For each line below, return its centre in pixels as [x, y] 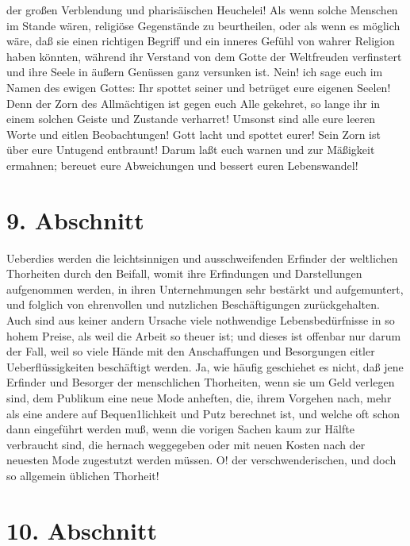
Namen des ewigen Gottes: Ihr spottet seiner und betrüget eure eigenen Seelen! [199, 87]
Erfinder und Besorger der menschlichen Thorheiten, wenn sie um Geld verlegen [201, 382]
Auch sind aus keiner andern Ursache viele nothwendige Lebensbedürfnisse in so [201, 320]
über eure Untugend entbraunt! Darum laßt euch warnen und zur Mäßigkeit [191, 150]
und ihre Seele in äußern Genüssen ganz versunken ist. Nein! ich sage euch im [195, 72]
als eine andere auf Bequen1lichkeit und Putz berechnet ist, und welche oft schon [203, 413]
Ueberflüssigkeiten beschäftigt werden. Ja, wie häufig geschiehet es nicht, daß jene [205, 366]
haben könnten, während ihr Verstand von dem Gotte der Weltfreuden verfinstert [204, 56]
